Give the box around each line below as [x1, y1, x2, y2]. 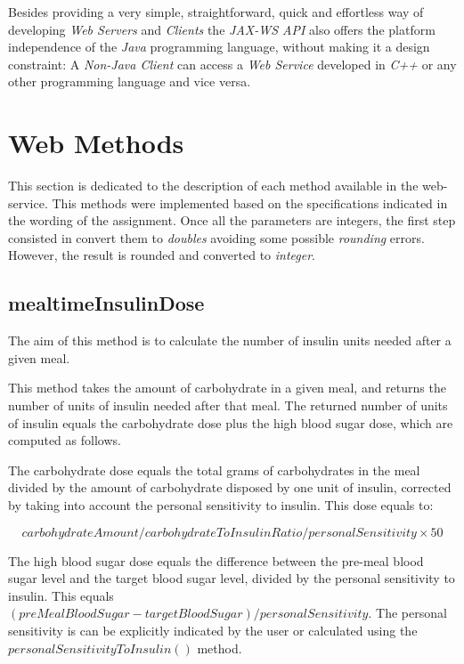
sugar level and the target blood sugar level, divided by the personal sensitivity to [8, 569, 455, 587]
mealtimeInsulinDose [8, 289, 205, 317]
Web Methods [8, 125, 184, 161]
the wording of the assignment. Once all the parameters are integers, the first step [8, 211, 456, 230]
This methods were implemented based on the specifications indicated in [52, 193, 448, 212]
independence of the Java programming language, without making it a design [8, 37, 430, 56]
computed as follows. [8, 431, 121, 449]
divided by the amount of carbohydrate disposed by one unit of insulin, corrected [8, 478, 452, 497]
